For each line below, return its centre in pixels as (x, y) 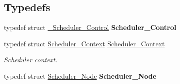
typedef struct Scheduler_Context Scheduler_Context (84, 43)
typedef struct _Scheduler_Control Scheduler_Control (90, 27)
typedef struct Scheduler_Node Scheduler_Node (80, 76)
